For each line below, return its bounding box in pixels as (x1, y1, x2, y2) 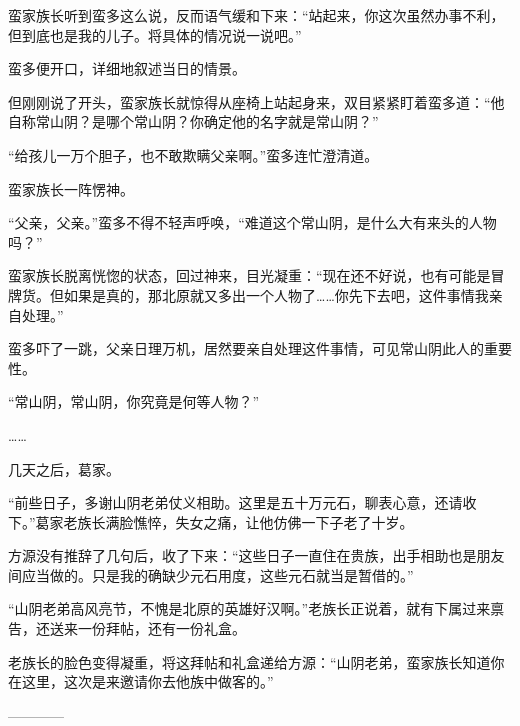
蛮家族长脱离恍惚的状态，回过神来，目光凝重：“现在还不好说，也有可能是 (8, 265, 491, 286)
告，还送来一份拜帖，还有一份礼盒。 (8, 618, 246, 639)
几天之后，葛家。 (8, 458, 120, 479)
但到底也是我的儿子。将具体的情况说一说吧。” (8, 24, 302, 45)
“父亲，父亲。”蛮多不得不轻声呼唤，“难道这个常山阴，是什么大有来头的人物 (8, 212, 497, 233)
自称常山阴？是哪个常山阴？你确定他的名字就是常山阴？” (8, 111, 379, 132)
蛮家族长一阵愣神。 (8, 178, 134, 199)
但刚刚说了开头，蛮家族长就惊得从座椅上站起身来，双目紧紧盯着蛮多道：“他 (8, 91, 505, 112)
